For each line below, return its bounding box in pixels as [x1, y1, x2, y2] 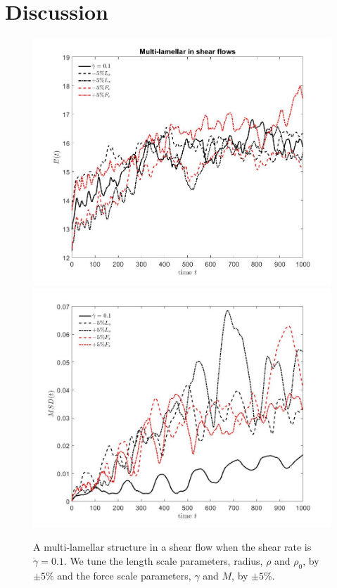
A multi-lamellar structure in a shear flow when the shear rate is [33, 539, 312, 554]
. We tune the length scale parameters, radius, [63, 553, 263, 568]
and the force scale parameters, [57, 568, 191, 582]
